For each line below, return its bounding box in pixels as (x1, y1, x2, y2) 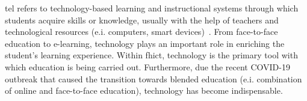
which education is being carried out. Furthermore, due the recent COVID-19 (5, 60, 290, 73)
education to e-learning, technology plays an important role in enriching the (5, 37, 285, 49)
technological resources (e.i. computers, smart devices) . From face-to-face (5, 25, 278, 38)
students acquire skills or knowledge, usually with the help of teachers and (5, 13, 279, 26)
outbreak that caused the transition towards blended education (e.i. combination (5, 72, 302, 85)
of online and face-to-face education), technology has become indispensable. (5, 84, 283, 97)
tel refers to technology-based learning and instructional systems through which (5, 2, 299, 14)
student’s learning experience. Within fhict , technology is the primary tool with (5, 49, 298, 61)
